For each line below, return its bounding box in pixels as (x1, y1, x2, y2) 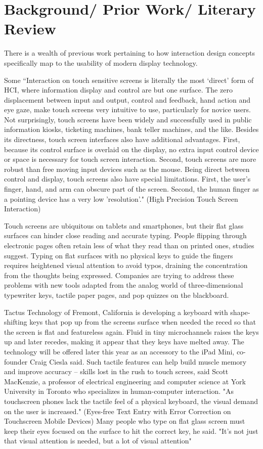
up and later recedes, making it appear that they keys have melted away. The (4, 336, 244, 347)
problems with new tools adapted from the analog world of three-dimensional (4, 280, 243, 290)
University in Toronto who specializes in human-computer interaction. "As (4, 386, 234, 396)
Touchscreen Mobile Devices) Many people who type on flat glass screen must (4, 416, 245, 426)
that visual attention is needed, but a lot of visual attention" (4, 435, 192, 446)
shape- (230, 306, 250, 317)
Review (4, 18, 56, 39)
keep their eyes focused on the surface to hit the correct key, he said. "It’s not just (4, 425, 258, 436)
